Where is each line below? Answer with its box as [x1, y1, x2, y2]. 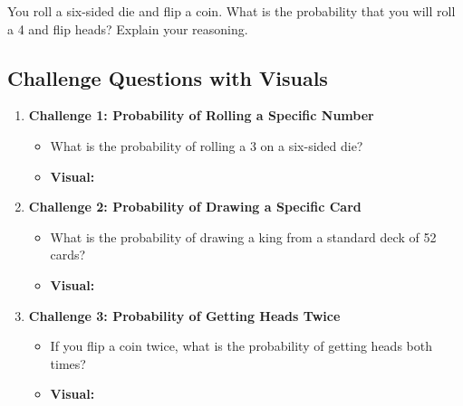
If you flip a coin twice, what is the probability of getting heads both [50, 336, 432, 355]
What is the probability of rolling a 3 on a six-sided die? [50, 136, 363, 155]
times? [50, 354, 86, 373]
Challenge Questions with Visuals [7, 63, 328, 91]
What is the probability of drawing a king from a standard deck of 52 [50, 227, 437, 246]
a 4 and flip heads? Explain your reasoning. [7, 19, 248, 38]
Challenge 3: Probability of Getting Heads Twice [28, 306, 341, 325]
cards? [50, 245, 86, 264]
